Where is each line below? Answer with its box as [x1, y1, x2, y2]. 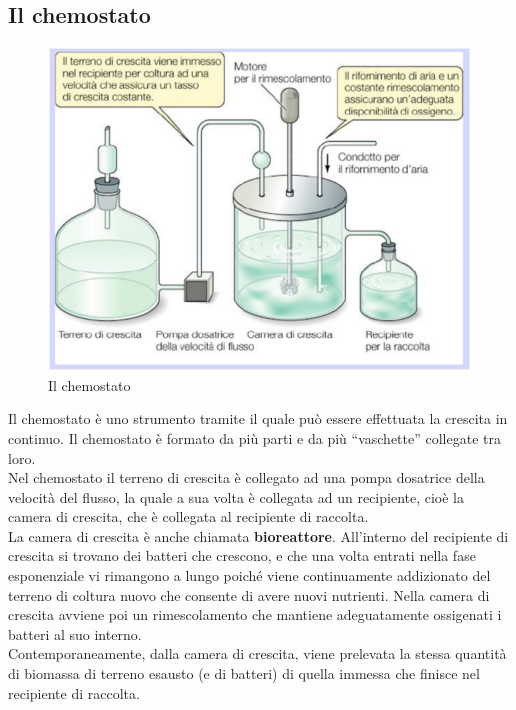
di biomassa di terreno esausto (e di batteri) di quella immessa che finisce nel [8, 663, 480, 684]
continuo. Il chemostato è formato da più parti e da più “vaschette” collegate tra [8, 427, 501, 448]
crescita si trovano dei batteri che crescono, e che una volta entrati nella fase [8, 545, 476, 566]
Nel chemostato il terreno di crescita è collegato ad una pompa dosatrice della [8, 467, 485, 488]
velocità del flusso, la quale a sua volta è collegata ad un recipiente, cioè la [8, 486, 465, 507]
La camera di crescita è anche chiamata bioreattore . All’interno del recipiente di [8, 525, 509, 546]
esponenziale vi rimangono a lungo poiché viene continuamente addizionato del [8, 565, 491, 586]
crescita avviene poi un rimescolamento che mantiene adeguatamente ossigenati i [8, 604, 502, 625]
